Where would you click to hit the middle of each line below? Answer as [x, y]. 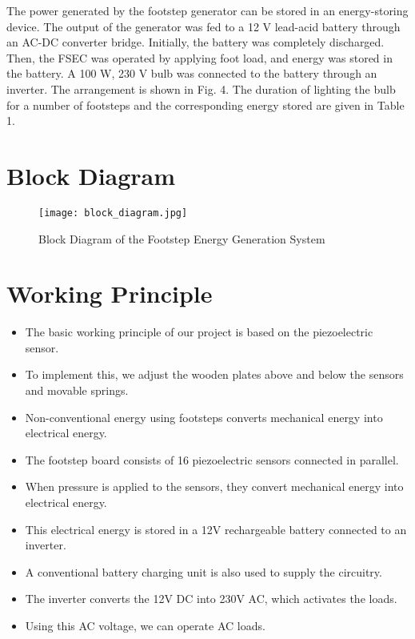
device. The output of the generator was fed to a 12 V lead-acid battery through [204, 26]
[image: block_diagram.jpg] [113, 213]
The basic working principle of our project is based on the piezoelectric [199, 332]
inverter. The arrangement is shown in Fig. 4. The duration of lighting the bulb [201, 88]
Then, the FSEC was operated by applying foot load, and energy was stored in [200, 57]
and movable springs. [77, 390]
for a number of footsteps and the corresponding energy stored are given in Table [206, 104]
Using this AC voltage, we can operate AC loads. [145, 625]
